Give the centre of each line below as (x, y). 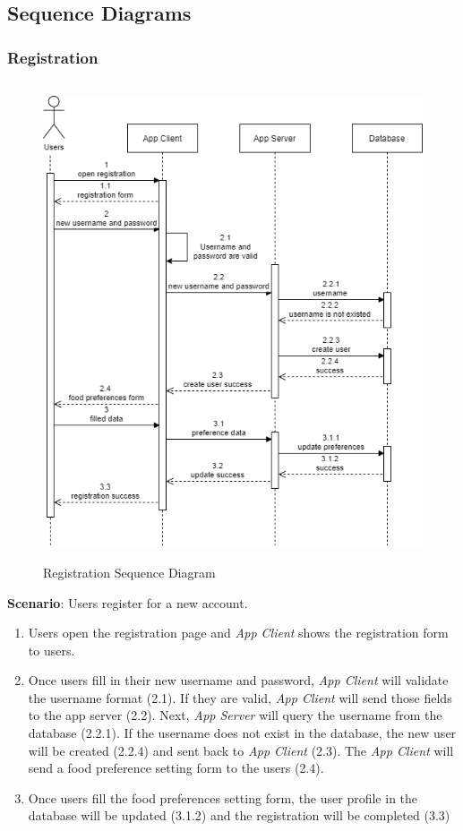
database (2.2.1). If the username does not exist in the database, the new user (242, 733)
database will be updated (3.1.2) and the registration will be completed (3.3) (239, 815)
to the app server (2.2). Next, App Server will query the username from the (235, 715)
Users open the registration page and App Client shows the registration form (238, 633)
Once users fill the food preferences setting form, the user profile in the (223, 797)
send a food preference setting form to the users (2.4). (176, 768)
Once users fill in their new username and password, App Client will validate (238, 680)
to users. (51, 650)
